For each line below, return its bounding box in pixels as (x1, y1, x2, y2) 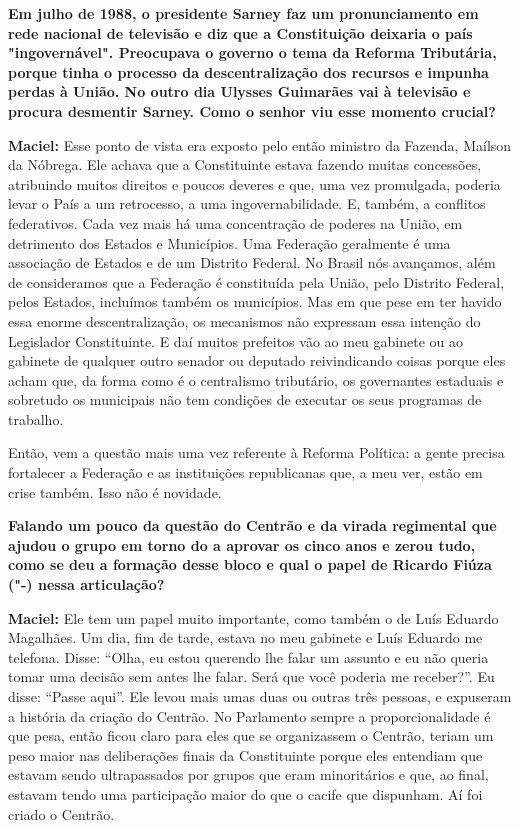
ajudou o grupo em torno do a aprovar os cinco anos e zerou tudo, (8, 534, 476, 555)
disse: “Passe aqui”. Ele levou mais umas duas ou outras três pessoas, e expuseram (8, 686, 512, 706)
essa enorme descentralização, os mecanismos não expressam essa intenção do (8, 310, 481, 331)
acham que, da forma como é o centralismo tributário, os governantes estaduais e (8, 369, 504, 390)
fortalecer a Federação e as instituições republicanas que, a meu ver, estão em (8, 462, 483, 483)
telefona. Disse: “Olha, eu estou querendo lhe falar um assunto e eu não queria (8, 646, 489, 667)
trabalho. (8, 408, 64, 429)
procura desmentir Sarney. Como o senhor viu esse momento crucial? (8, 100, 496, 121)
